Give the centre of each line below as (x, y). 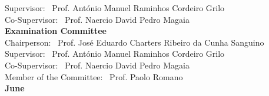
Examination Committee (56, 31)
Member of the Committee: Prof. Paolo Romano (94, 76)
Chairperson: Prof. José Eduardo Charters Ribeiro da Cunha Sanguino (134, 42)
